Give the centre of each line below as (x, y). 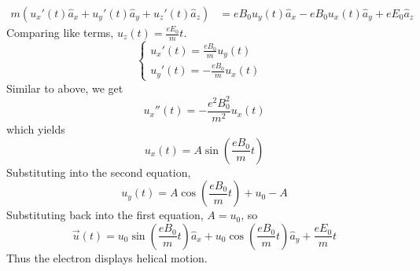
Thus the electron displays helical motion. (107, 257)
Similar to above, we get (65, 88)
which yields (36, 128)
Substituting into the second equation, (99, 172)
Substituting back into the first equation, (105, 215)
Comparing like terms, (60, 33)
